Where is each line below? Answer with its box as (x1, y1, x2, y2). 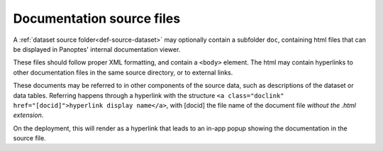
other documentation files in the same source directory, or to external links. (13, 68, 233, 77)
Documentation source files (13, 11, 181, 26)
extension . (13, 111, 44, 120)
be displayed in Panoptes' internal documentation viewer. (13, 45, 181, 53)
